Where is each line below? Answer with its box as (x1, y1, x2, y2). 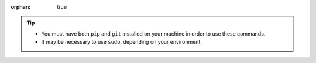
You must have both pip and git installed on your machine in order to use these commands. (41, 30, 266, 37)
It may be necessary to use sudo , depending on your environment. (41, 38, 202, 45)
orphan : (11, 3, 31, 10)
